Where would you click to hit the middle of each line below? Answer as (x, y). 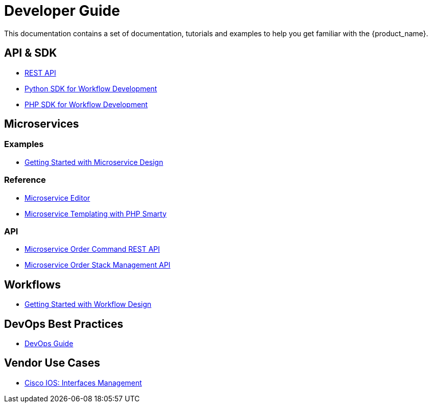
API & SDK (31, 53)
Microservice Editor (57, 198)
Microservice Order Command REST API (92, 249)
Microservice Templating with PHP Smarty (96, 213)
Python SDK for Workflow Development (91, 88)
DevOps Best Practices (64, 324)
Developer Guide (62, 11)
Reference (25, 180)
